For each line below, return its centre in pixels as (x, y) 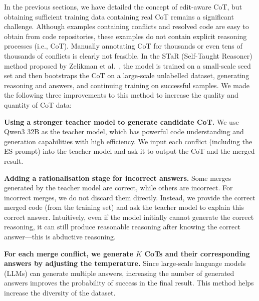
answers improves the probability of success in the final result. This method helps (129, 283)
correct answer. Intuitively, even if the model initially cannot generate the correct (129, 217)
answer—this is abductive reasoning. (60, 237)
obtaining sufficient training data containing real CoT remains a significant (119, 16)
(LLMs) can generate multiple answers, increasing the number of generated (119, 273)
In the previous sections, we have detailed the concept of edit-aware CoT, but (123, 7)
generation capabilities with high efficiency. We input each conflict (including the (128, 141)
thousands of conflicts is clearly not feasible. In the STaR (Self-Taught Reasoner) (128, 55)
